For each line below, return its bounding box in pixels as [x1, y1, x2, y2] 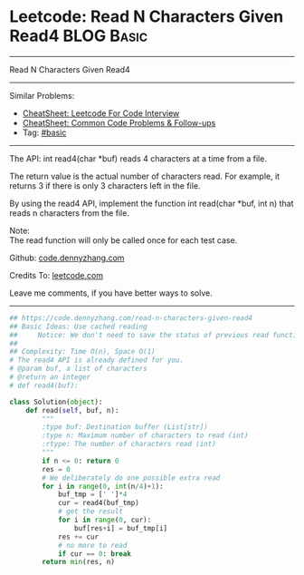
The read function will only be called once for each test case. [9, 234, 238, 246]
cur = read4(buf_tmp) [57, 499, 140, 508]
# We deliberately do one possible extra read [42, 473, 221, 482]
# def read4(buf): [9, 381, 79, 390]
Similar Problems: [9, 90, 75, 101]
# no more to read [57, 541, 128, 550]
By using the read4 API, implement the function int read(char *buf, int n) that [9, 198, 294, 209]
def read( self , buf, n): [25, 405, 119, 414]
